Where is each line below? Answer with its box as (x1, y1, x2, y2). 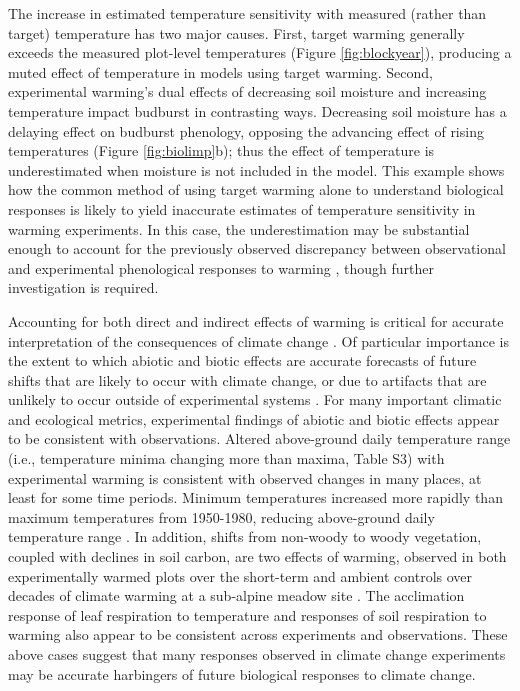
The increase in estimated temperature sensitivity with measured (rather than (8, 3, 487, 23)
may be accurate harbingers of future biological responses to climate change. (8, 663, 476, 684)
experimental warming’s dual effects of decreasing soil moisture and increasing (8, 81, 487, 102)
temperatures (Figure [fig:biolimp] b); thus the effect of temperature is (8, 140, 435, 161)
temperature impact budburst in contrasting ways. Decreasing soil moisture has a (8, 100, 507, 121)
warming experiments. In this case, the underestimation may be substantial (8, 218, 470, 239)
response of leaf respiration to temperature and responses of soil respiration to (8, 604, 487, 625)
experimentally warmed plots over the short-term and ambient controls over (8, 565, 473, 586)
